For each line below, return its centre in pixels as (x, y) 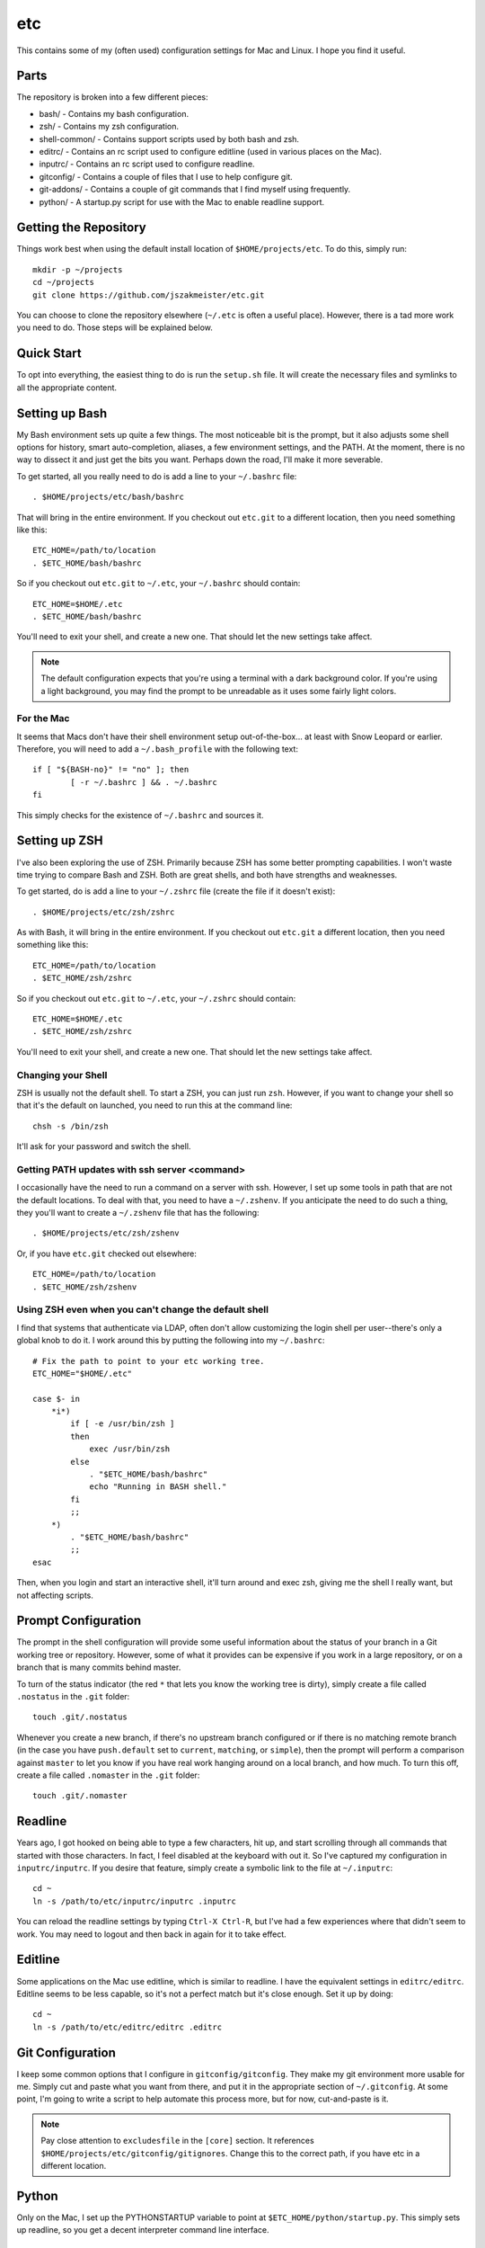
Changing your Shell (62, 1075)
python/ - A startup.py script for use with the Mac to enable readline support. (182, 201)
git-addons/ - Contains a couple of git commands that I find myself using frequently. (195, 190)
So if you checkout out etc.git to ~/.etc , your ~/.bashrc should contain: (159, 584)
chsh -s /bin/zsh (71, 1126)
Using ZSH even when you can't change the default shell (143, 1310)
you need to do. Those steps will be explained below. (115, 327)
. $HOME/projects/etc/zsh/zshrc (104, 912)
